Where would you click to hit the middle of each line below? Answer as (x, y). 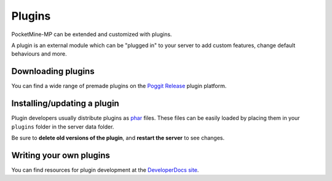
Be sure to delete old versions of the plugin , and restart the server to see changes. (118, 138)
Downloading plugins (53, 71)
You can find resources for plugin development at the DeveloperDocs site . (105, 170)
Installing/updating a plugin (65, 104)
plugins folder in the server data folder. (63, 127)
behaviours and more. (39, 54)
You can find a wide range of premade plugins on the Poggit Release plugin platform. (119, 86)
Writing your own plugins (61, 155)
